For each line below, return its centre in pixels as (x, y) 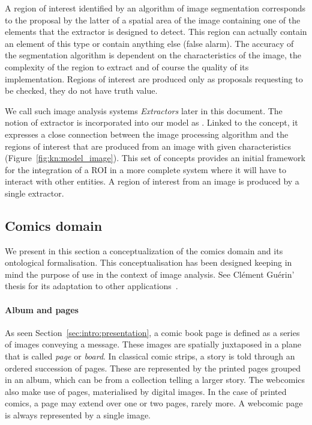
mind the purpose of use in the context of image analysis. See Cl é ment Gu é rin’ (150, 274)
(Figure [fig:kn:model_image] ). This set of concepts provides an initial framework (155, 158)
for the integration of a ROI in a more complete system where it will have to (146, 169)
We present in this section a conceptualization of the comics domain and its (144, 250)
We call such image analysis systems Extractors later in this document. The (144, 110)
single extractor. (34, 193)
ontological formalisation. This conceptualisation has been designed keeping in (148, 262)
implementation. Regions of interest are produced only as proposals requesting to (154, 78)
